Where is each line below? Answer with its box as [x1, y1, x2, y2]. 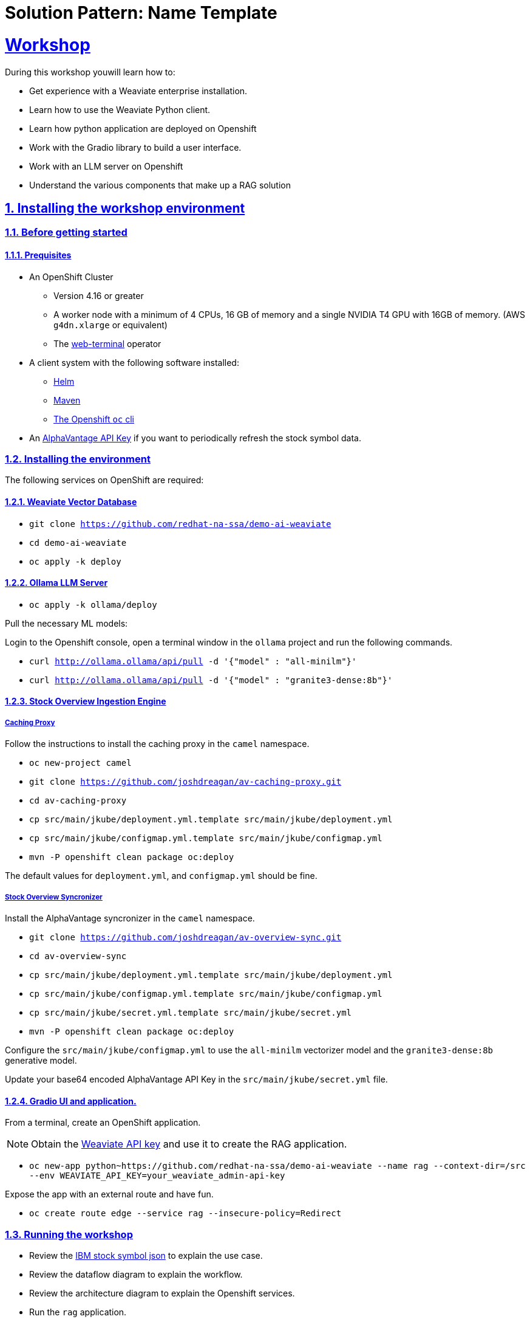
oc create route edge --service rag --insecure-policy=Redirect [29, 1208, 342, 1219]
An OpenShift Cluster [29, 271, 114, 282]
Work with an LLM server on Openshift [29, 160, 183, 171]
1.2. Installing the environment [5, 452, 151, 465]
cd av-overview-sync [29, 951, 127, 961]
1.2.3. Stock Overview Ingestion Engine [5, 696, 166, 707]
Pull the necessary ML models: [5, 618, 128, 628]
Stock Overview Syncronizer [5, 892, 103, 901]
